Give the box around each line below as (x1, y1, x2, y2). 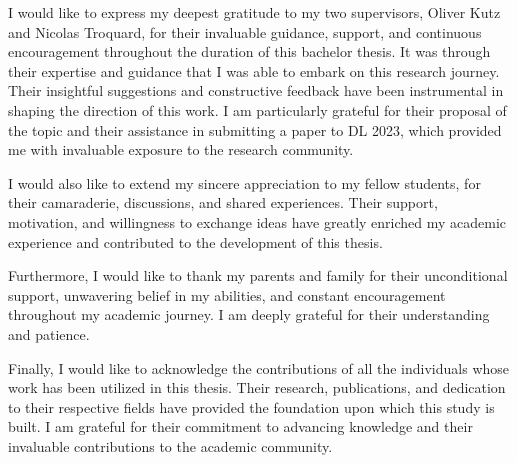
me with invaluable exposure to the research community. (8, 139, 354, 160)
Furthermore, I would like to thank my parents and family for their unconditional (8, 265, 508, 286)
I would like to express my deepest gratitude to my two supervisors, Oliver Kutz (8, 2, 501, 22)
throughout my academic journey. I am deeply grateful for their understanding (8, 304, 490, 325)
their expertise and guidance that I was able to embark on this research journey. (8, 60, 500, 81)
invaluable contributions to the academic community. (8, 435, 333, 456)
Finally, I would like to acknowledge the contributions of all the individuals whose (8, 357, 510, 378)
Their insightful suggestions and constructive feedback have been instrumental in (8, 80, 504, 101)
